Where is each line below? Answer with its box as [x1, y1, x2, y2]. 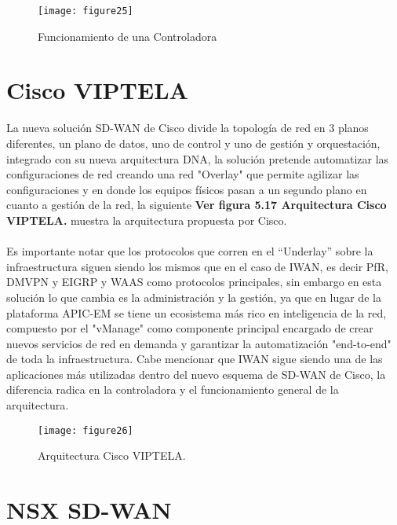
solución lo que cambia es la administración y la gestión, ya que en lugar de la [6, 288, 381, 305]
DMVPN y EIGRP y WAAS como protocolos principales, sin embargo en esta [6, 274, 382, 290]
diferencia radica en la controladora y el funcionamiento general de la [6, 381, 339, 398]
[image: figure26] [38, 424, 133, 436]
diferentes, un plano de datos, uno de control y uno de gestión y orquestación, [6, 134, 381, 151]
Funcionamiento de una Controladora [38, 28, 217, 44]
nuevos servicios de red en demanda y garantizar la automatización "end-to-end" [6, 335, 392, 351]
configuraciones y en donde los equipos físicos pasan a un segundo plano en [6, 181, 367, 197]
